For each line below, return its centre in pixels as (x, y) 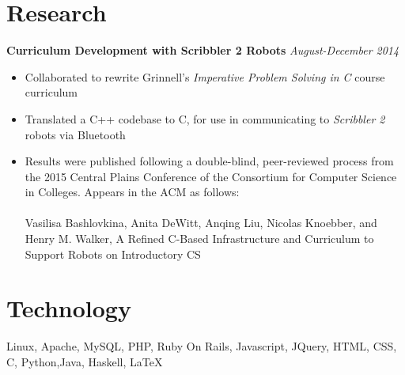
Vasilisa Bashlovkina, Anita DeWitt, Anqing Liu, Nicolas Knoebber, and (201, 223)
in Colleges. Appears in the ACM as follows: (132, 192)
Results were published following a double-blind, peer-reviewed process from (209, 161)
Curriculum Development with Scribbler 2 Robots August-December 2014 (203, 50)
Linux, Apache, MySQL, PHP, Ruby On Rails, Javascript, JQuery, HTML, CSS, (202, 346)
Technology (69, 308)
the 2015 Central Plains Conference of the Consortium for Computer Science (211, 176)
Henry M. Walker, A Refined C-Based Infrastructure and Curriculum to (199, 239)
